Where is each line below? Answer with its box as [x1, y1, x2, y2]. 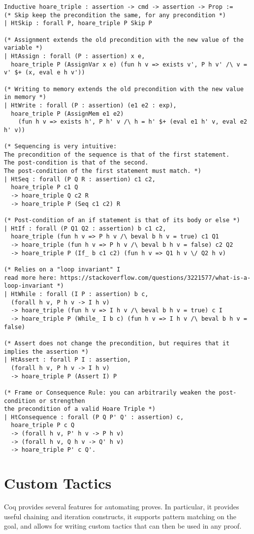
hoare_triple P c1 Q [11, 184, 78, 191]
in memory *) [4, 94, 46, 101]
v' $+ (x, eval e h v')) [4, 69, 85, 76]
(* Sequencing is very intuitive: [4, 143, 117, 150]
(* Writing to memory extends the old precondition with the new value [4, 85, 244, 93]
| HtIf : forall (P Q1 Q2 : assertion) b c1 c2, [4, 225, 166, 232]
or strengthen [39, 397, 85, 404]
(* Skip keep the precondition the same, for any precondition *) [4, 11, 226, 19]
